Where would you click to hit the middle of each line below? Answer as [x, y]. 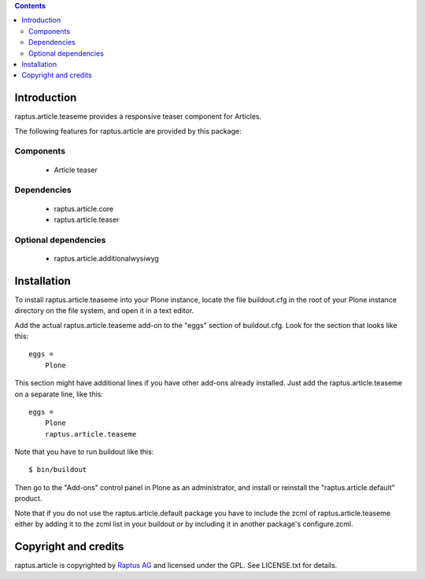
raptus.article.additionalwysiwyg [106, 258]
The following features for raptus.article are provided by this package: [128, 131]
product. [28, 499]
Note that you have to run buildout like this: [84, 452]
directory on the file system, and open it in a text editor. [104, 311]
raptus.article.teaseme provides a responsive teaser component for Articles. [138, 116]
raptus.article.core [84, 208]
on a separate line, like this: [59, 394]
